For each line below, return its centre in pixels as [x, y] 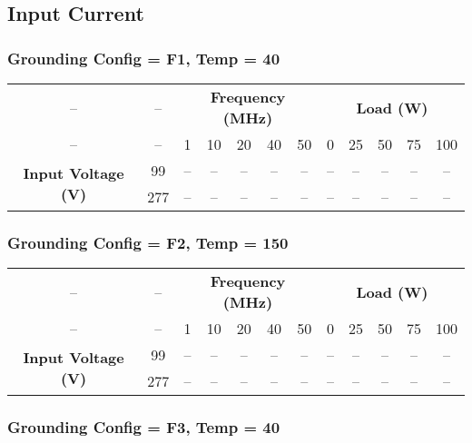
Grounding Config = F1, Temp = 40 [144, 58]
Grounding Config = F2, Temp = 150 [148, 242]
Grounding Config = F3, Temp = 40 [144, 427]
